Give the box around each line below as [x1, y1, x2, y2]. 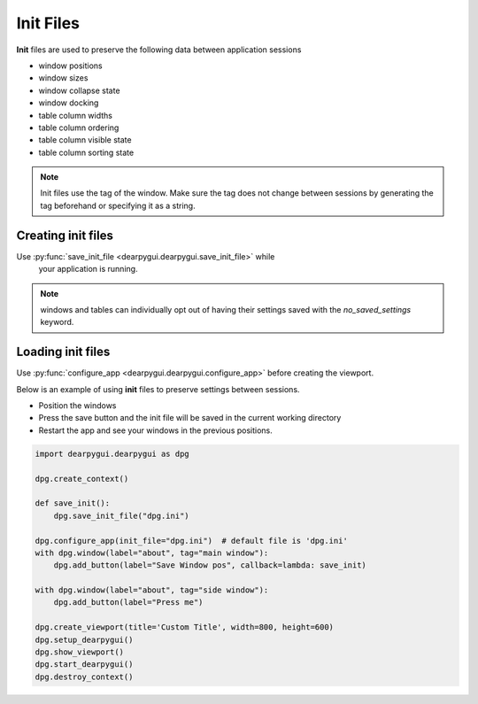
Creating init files [16, 228, 114, 243]
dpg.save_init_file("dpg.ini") [53, 510, 189, 521]
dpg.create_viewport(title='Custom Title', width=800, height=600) [35, 623, 335, 632]
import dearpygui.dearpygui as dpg [35, 448, 189, 459]
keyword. [40, 317, 74, 328]
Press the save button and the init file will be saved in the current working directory [38, 413, 342, 423]
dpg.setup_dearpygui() [35, 634, 134, 645]
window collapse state [38, 85, 120, 96]
